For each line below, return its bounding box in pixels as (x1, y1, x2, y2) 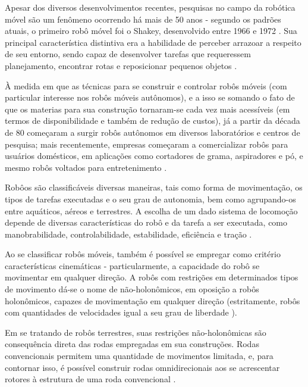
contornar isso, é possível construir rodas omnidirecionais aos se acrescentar (5, 361, 280, 373)
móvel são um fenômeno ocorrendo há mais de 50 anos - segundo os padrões (5, 13, 281, 25)
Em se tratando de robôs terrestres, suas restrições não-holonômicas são (5, 326, 266, 338)
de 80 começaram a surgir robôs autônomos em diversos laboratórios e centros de (5, 126, 300, 138)
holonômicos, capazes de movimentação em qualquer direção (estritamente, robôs (5, 294, 300, 307)
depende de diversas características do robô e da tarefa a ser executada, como (5, 216, 288, 229)
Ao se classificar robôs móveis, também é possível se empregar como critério (5, 248, 281, 260)
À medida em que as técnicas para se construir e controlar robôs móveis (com (5, 79, 287, 92)
